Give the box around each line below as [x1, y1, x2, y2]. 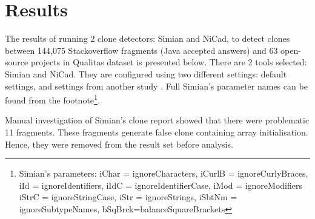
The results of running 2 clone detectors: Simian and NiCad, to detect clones [5, 32, 290, 45]
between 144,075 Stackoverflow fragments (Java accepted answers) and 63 [5, 44, 278, 56]
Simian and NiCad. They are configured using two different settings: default [5, 67, 287, 80]
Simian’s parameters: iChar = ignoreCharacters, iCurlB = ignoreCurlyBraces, [19, 167, 308, 180]
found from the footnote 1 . [5, 92, 100, 106]
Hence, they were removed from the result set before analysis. [5, 137, 233, 150]
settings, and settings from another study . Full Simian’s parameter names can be [5, 79, 308, 92]
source [5, 56, 28, 68]
